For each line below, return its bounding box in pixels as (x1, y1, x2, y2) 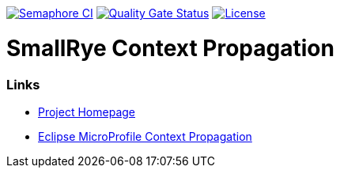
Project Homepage (38, 104, 135, 119)
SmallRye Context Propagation (6, 34, 334, 62)
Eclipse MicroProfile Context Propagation (38, 129, 252, 143)
